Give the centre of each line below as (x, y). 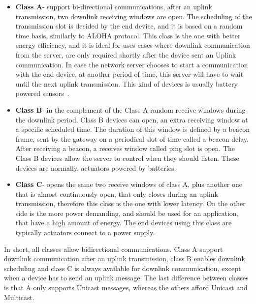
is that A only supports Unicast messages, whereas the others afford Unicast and (126, 288)
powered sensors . (42, 93)
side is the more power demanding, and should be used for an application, (127, 213)
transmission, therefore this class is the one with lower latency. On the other (130, 203)
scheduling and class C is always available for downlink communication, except (123, 268)
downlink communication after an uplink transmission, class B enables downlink (125, 258)
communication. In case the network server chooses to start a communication (132, 64)
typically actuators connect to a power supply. (85, 232)
